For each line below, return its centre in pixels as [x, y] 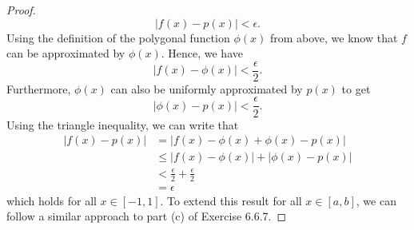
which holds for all [52, 200]
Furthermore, [39, 88]
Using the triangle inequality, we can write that [123, 124]
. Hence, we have [202, 53]
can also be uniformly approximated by [207, 88]
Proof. [21, 10]
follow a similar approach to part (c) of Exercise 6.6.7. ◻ [147, 216]
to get [356, 88]
